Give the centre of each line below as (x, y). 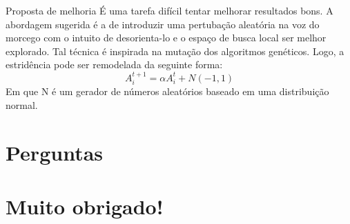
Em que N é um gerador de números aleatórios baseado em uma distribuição (167, 91)
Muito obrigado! (85, 206)
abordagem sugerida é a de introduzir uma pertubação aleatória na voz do (163, 24)
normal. (22, 104)
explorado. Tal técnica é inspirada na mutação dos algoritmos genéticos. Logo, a (175, 51)
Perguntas (55, 152)
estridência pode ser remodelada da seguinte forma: (114, 64)
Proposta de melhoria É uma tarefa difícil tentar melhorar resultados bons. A (169, 10)
